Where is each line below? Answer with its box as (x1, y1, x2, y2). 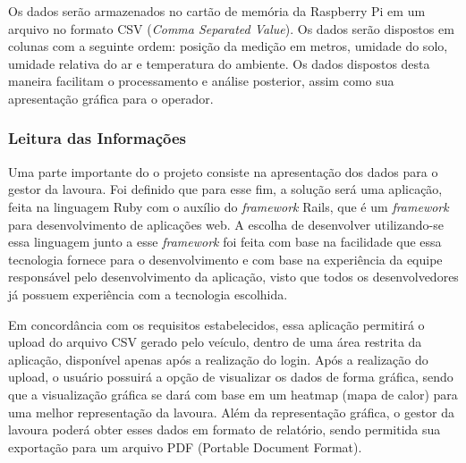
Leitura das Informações (8, 127, 187, 149)
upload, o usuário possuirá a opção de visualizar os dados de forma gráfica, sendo (8, 367, 453, 386)
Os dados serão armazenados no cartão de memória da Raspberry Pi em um (8, 2, 426, 20)
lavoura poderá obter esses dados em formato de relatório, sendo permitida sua (8, 420, 441, 439)
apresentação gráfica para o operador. (8, 88, 214, 107)
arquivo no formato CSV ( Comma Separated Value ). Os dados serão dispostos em (8, 19, 454, 38)
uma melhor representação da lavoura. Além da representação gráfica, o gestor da (8, 402, 455, 421)
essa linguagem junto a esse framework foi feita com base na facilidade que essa (8, 232, 442, 251)
